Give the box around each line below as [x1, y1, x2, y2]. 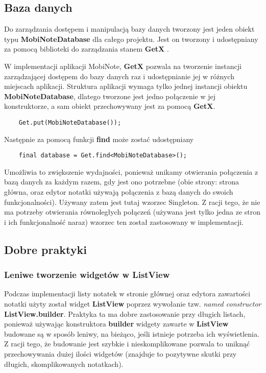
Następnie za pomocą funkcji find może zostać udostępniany [4, 133, 194, 144]
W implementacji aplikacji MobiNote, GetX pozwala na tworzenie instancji [4, 60, 241, 71]
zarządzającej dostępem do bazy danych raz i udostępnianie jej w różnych [4, 71, 234, 81]
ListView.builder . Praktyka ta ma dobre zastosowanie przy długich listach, [4, 308, 246, 319]
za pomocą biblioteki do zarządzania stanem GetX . [4, 43, 169, 54]
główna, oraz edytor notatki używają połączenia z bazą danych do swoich [4, 186, 233, 197]
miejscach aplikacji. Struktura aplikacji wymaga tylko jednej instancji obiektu [4, 81, 248, 91]
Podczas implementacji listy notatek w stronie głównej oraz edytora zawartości [4, 288, 251, 299]
